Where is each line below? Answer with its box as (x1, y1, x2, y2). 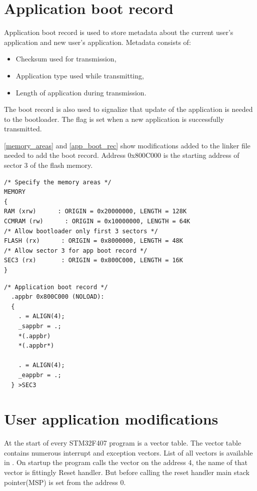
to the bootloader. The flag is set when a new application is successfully (4, 113, 224, 124)
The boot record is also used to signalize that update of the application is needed (4, 104, 253, 114)
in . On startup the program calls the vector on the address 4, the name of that (4, 457, 247, 468)
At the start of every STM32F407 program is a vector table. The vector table (4, 438, 241, 448)
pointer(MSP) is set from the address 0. (4, 477, 126, 487)
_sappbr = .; (18, 322, 61, 330)
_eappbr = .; (18, 371, 61, 379)
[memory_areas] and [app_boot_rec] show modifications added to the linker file (4, 140, 250, 150)
